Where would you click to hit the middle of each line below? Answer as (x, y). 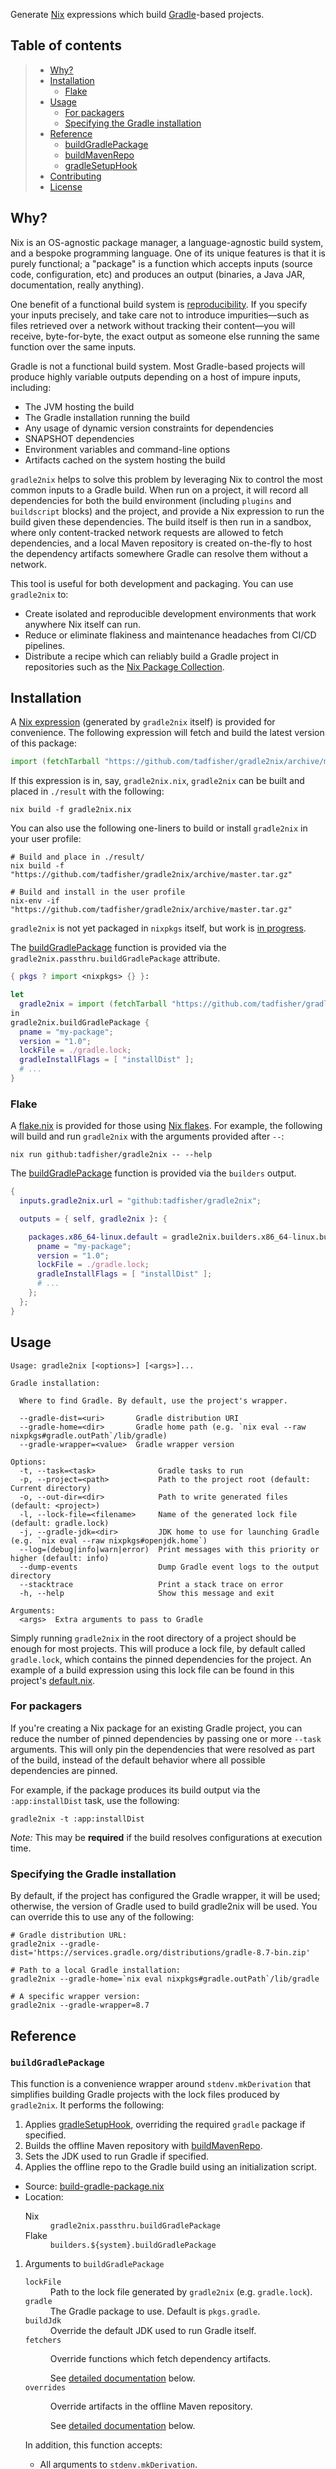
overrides (45, 2387)
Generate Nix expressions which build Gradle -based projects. (137, 14)
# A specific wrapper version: (75, 1997)
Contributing (75, 176)
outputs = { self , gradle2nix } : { (93, 1219)
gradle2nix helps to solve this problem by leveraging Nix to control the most (166, 479)
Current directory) (51, 1488)
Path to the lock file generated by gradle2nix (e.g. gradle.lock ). (181, 2291)
